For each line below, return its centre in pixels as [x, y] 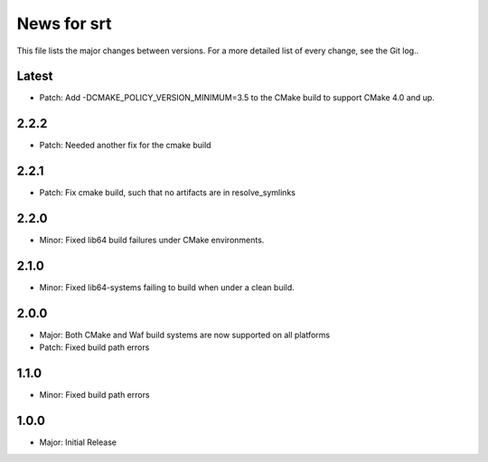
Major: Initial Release [78, 442]
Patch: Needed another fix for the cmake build [125, 146]
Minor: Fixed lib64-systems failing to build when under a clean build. [167, 288]
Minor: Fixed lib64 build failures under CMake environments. [152, 240]
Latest [35, 76]
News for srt [64, 24]
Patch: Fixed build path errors [94, 347]
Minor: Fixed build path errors [94, 395]
